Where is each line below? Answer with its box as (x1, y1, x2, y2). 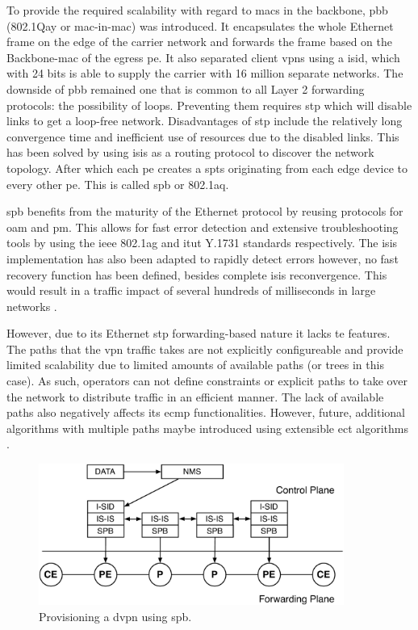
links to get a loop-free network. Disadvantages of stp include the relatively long (6, 112, 403, 129)
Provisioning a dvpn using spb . (39, 607, 192, 624)
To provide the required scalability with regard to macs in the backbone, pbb (6, 2, 388, 18)
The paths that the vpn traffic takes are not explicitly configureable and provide (6, 340, 403, 357)
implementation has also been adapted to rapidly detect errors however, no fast (6, 250, 399, 267)
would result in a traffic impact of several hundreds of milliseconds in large (6, 282, 376, 299)
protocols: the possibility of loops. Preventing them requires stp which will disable (6, 96, 412, 113)
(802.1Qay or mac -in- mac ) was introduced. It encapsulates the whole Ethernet (6, 17, 394, 34)
